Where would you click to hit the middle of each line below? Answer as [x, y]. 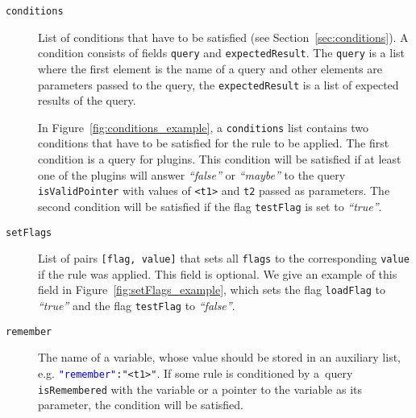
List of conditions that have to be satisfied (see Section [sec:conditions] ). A [223, 37]
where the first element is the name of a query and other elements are [210, 68]
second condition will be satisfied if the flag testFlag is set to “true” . [210, 206]
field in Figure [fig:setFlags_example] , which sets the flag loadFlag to [212, 290]
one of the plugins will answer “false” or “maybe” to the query [192, 174]
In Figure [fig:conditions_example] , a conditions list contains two [204, 127]
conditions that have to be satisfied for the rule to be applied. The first [214, 143]
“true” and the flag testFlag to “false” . [137, 306]
